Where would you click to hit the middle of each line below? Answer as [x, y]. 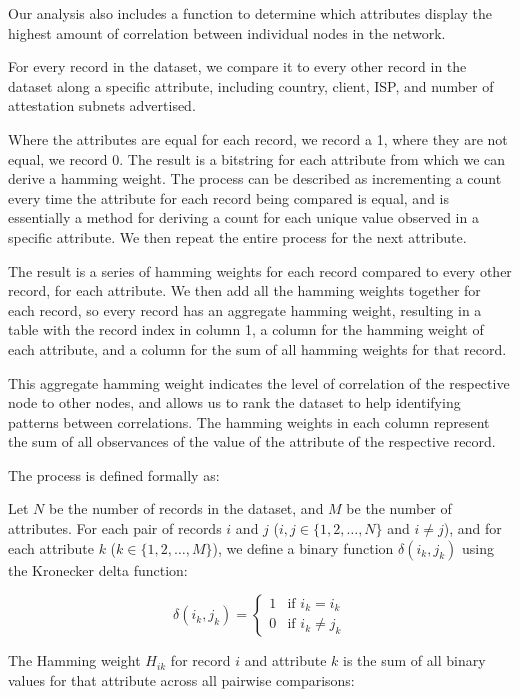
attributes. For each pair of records [115, 528]
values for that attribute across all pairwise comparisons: [181, 679]
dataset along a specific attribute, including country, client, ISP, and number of [251, 85]
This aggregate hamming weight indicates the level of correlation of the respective [259, 382]
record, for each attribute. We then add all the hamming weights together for [244, 290]
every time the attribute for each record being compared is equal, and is [228, 197]
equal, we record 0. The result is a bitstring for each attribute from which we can [257, 158]
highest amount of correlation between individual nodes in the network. [227, 32]
